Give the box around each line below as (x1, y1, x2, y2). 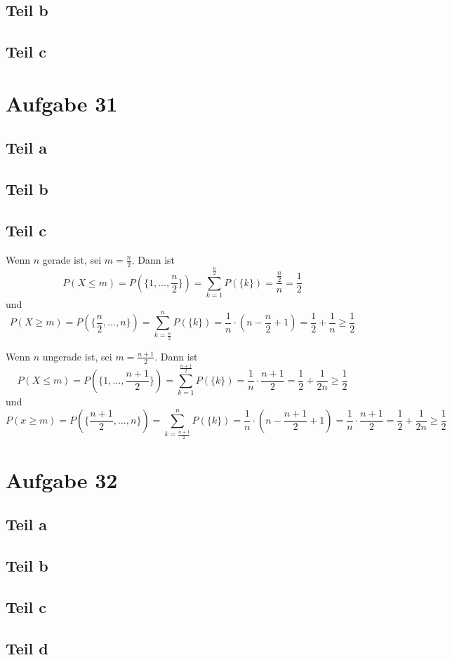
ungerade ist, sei (42, 349, 112, 363)
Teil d (6, 637, 48, 659)
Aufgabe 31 (6, 88, 118, 117)
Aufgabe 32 (6, 465, 118, 494)
